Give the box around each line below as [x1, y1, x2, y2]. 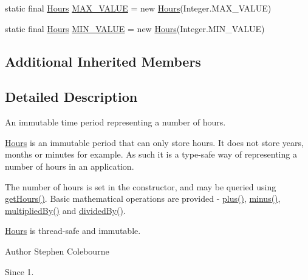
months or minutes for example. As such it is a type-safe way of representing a [5, 148, 297, 161]
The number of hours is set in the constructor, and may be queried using [5, 180, 276, 193]
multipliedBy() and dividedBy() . [5, 204, 126, 216]
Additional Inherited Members [5, 52, 201, 70]
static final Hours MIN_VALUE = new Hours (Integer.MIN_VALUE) [5, 22, 265, 35]
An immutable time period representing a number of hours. [5, 116, 226, 128]
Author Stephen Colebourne [5, 244, 109, 257]
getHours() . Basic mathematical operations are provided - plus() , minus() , [5, 192, 281, 205]
